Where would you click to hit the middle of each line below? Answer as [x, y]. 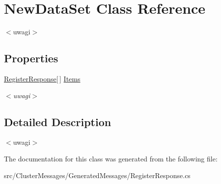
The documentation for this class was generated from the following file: [111, 158]
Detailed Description [58, 121]
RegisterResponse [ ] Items [42, 78]
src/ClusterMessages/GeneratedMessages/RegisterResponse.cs [97, 175]
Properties [31, 58]
